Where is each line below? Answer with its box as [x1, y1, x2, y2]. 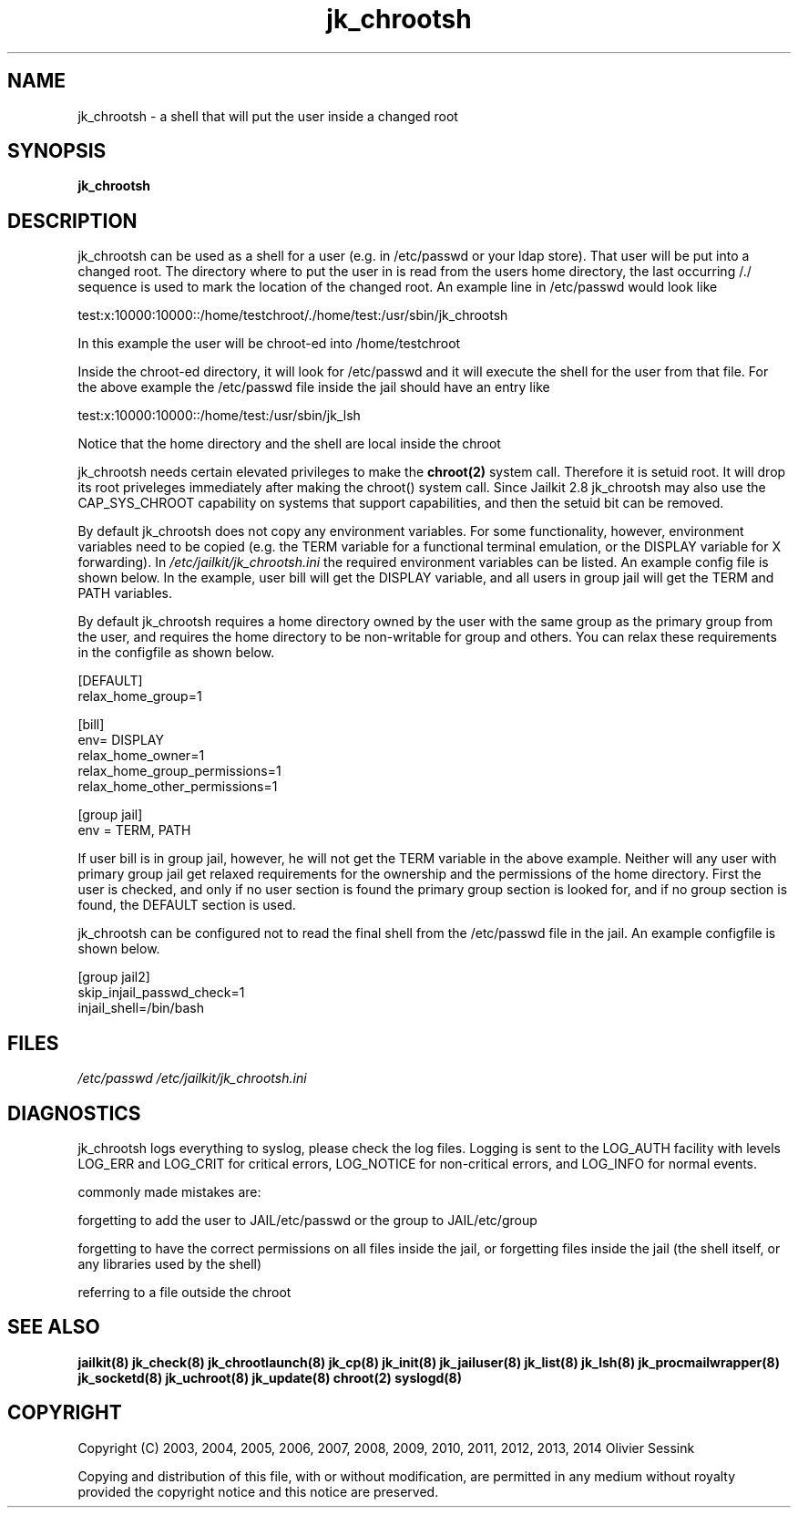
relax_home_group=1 [77, 688, 202, 705]
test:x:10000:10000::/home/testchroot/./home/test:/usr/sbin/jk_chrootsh [77, 307, 508, 324]
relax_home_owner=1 [77, 747, 205, 764]
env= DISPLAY [77, 732, 164, 748]
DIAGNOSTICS [7, 1101, 141, 1125]
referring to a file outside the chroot [77, 1283, 292, 1300]
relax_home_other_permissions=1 [77, 778, 278, 795]
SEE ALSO [7, 1315, 100, 1339]
